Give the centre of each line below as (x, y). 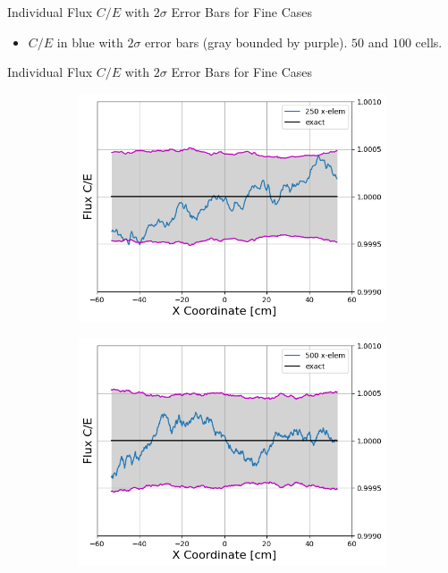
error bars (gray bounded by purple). (246, 42)
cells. (429, 42)
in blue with (90, 42)
